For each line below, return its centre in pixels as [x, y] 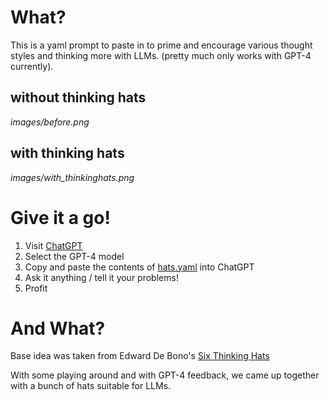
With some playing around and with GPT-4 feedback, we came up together [165, 375]
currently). [32, 66]
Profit [36, 288]
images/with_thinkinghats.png [72, 177]
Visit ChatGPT [53, 245]
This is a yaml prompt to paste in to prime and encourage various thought [161, 45]
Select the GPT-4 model [74, 256]
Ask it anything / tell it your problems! [101, 277]
